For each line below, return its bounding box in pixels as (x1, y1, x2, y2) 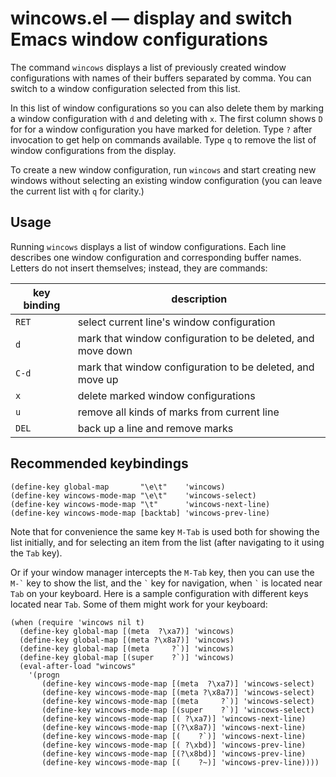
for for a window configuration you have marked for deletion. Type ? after (10, 123, 313, 135)
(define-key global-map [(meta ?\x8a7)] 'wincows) (19, 635, 235, 645)
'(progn (28, 670, 60, 680)
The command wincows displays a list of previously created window (10, 61, 287, 73)
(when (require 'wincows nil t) (10, 617, 145, 627)
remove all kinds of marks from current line (77, 405, 280, 419)
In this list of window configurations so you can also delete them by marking (10, 102, 324, 114)
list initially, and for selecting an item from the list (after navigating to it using (10, 536, 325, 548)
